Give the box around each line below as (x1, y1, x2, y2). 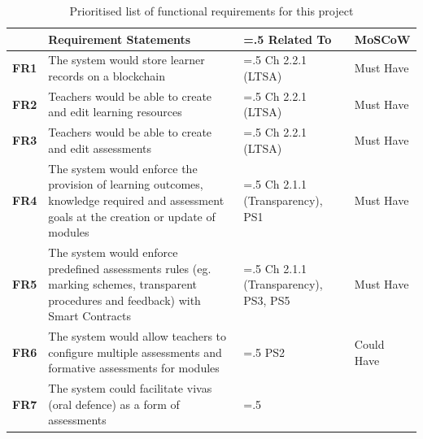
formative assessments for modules (48, 359, 220, 376)
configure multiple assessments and (48, 343, 222, 360)
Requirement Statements (48, 30, 191, 47)
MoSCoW (354, 30, 411, 47)
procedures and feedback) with (48, 291, 201, 308)
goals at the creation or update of (48, 207, 216, 224)
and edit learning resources (48, 103, 182, 120)
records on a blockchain (48, 67, 165, 85)
